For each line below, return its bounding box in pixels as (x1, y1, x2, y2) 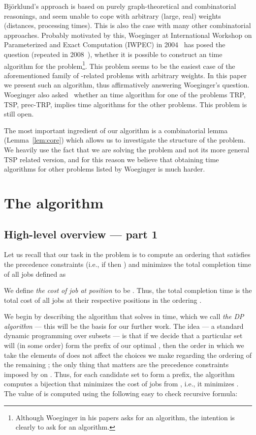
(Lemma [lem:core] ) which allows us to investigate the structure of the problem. (4, 135, 246, 145)
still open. (4, 109, 34, 119)
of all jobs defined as (4, 268, 66, 279)
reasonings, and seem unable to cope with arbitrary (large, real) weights (4, 10, 221, 21)
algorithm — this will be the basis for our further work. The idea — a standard (4, 320, 244, 331)
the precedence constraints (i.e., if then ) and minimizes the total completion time (4, 259, 251, 269)
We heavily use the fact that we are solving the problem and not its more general (4, 144, 250, 154)
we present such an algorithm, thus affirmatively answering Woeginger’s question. (4, 80, 250, 90)
